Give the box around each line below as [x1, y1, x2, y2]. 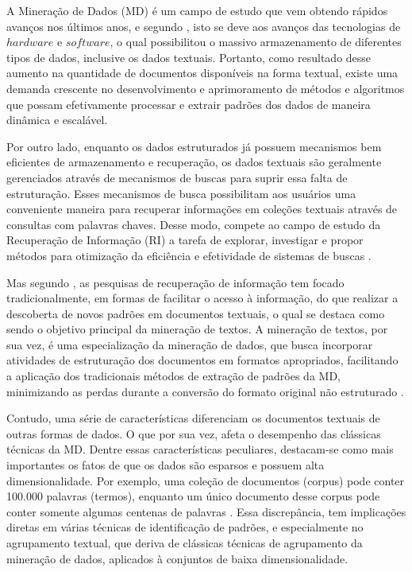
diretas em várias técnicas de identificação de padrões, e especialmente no [6, 519, 364, 535]
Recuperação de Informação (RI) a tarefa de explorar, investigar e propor [6, 232, 364, 248]
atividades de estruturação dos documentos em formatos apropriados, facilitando [6, 352, 399, 368]
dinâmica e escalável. [6, 111, 108, 128]
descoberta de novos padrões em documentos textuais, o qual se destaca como [6, 305, 385, 321]
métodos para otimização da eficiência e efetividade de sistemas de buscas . [6, 247, 372, 263]
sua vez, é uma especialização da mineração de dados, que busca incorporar [6, 336, 373, 352]
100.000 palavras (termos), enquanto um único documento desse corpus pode [6, 488, 380, 504]
